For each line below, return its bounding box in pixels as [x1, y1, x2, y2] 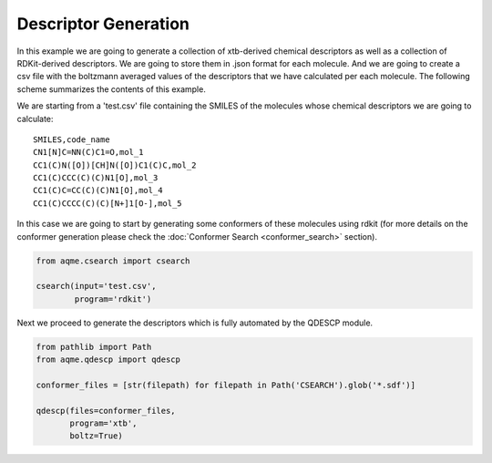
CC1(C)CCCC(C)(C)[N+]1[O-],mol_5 [33, 198, 182, 209]
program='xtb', [69, 418, 138, 428]
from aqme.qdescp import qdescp [36, 355, 181, 365]
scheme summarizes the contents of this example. [16, 83, 207, 95]
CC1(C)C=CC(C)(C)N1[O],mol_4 [33, 185, 163, 196]
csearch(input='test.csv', [36, 281, 157, 292]
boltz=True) [69, 431, 123, 441]
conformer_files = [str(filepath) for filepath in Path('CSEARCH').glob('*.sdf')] [36, 379, 416, 390]
